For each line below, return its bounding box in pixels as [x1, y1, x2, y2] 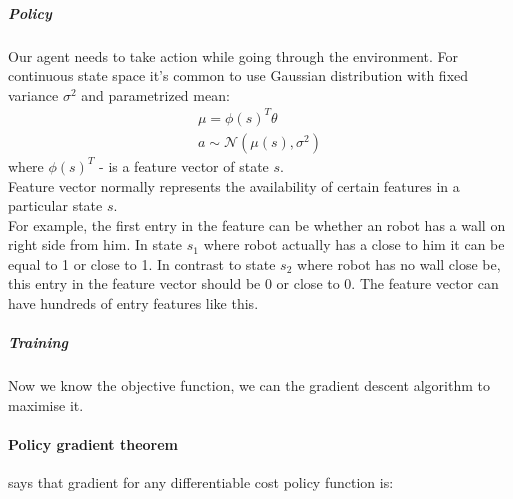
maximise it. [8, 394, 84, 415]
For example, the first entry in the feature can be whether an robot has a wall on [8, 214, 506, 235]
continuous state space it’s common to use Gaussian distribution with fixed [8, 65, 469, 86]
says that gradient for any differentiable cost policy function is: [8, 472, 394, 493]
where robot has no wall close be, [297, 253, 501, 274]
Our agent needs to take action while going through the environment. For [8, 45, 459, 66]
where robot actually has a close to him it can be [203, 234, 505, 255]
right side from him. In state [8, 234, 183, 255]
